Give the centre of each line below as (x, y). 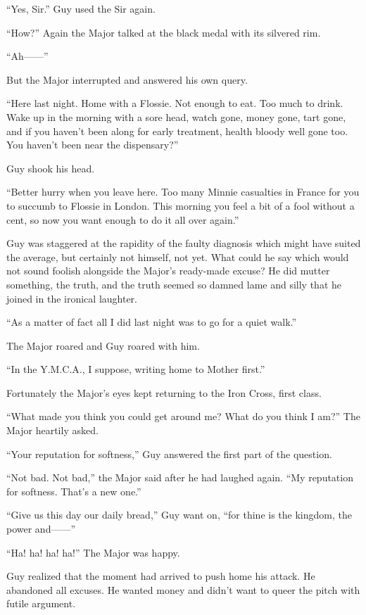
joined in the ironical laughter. (72, 298)
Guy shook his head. (51, 168)
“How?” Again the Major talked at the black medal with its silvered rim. (164, 32)
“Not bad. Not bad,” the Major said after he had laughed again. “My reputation (180, 477)
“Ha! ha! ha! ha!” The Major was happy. (93, 552)
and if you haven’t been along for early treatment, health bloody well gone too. (177, 131)
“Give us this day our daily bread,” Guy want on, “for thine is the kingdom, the (179, 515)
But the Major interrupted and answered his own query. (127, 79)
